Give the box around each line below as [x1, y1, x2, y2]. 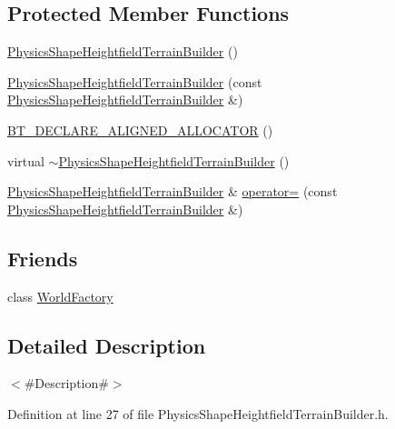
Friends [7, 244, 78, 272]
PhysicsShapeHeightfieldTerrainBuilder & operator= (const [7, 182, 338, 201]
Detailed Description [7, 331, 206, 359]
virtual [7, 151, 44, 170]
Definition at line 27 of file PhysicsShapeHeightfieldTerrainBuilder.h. [7, 404, 389, 423]
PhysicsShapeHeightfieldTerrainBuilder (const [7, 72, 262, 91]
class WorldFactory [7, 286, 114, 305]
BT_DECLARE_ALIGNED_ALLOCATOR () [7, 120, 273, 139]
